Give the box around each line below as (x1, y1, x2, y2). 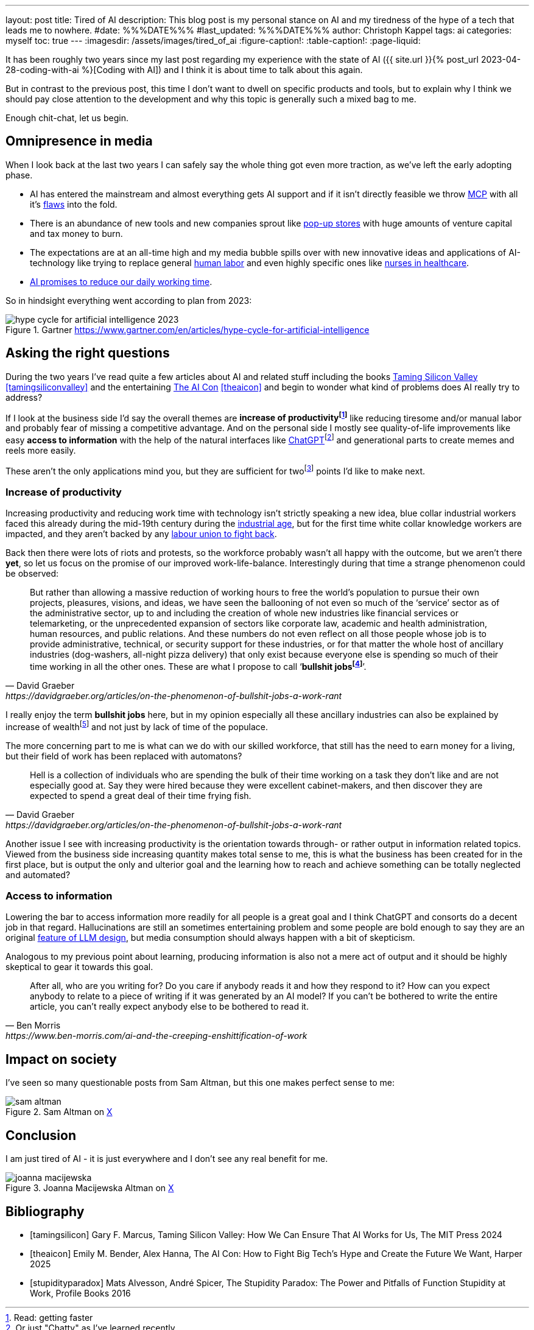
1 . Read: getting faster (5, 1312, 93, 1323)
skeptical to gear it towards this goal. (5, 962, 153, 973)
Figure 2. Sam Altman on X (5, 1107, 113, 1117)
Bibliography (5, 1203, 85, 1219)
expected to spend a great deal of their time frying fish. (30, 790, 251, 801)
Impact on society (5, 1051, 117, 1067)
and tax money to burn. (30, 228, 123, 239)
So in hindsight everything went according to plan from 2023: (5, 295, 252, 306)
